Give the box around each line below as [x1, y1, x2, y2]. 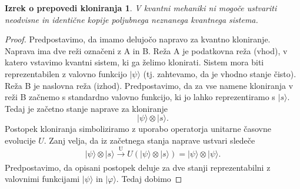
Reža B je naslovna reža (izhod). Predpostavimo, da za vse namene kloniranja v [5, 79, 294, 91]
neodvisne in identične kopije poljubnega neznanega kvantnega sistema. [5, 13, 258, 25]
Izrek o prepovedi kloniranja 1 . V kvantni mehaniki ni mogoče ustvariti [5, 2, 277, 14]
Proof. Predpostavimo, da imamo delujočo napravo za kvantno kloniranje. [5, 33, 271, 45]
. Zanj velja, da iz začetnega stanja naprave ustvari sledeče [44, 134, 255, 146]
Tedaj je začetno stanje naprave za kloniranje [5, 102, 168, 114]
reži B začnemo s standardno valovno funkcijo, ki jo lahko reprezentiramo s [5, 91, 275, 103]
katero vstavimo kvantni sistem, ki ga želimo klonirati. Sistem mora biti [5, 56, 264, 68]
